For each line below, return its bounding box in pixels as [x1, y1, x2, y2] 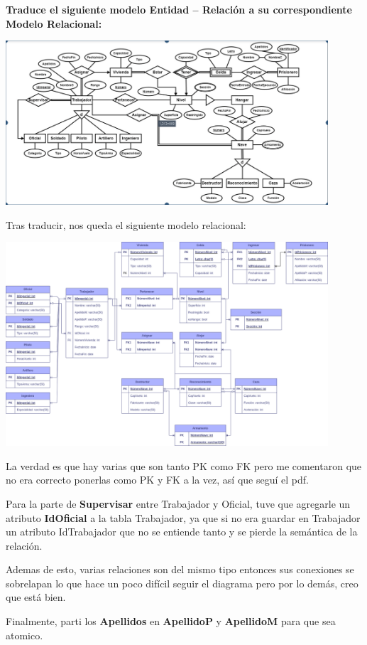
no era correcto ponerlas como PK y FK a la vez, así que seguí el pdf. [6, 472, 309, 487]
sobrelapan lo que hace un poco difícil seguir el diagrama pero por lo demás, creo [6, 575, 358, 590]
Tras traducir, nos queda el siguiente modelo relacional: [6, 217, 246, 232]
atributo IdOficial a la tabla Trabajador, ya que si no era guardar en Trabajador [6, 510, 361, 525]
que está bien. [6, 590, 66, 604]
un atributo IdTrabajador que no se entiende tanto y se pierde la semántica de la [6, 524, 358, 539]
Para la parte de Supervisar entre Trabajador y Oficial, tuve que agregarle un [6, 496, 351, 511]
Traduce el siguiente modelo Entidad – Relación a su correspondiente [6, 2, 352, 16]
